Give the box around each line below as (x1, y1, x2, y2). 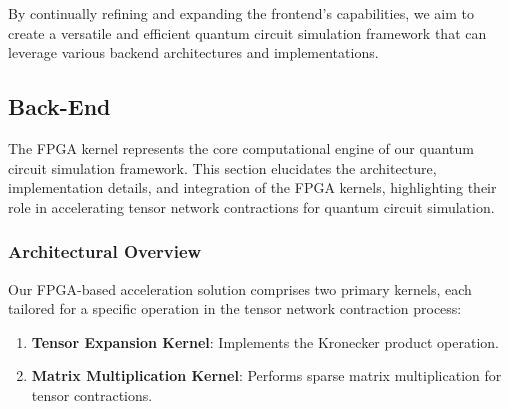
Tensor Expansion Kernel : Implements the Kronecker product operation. (31, 331, 499, 352)
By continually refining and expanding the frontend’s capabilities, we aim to (8, 3, 474, 23)
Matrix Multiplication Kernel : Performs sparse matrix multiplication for (31, 365, 502, 386)
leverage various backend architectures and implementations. (8, 42, 379, 63)
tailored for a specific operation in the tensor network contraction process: (8, 298, 462, 319)
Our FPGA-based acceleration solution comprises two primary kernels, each (8, 278, 472, 299)
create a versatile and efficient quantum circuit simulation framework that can (8, 22, 487, 43)
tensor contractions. (31, 384, 153, 405)
